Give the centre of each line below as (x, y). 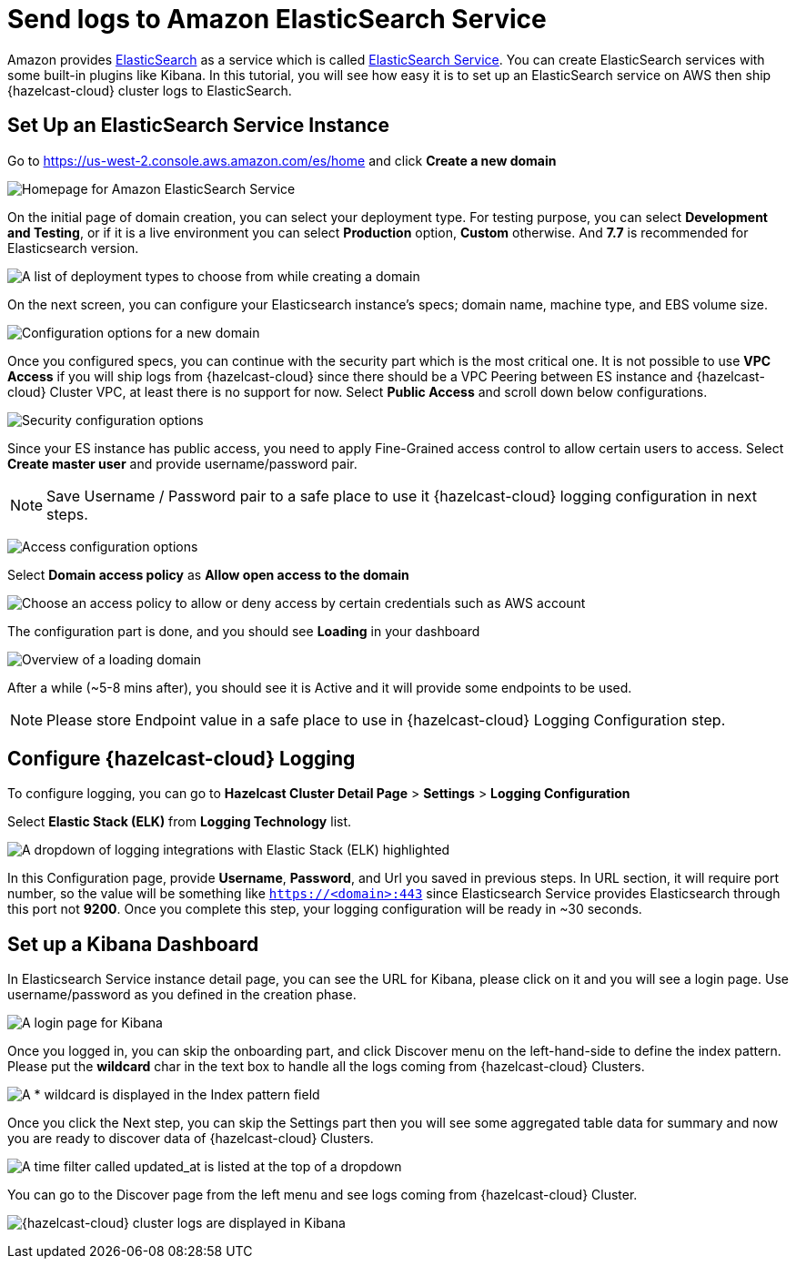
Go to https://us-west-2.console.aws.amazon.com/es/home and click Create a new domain (282, 160)
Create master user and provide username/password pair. (182, 463)
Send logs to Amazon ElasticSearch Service (277, 19)
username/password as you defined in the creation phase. (182, 995)
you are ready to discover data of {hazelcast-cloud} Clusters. (191, 1139)
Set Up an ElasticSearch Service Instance (198, 126)
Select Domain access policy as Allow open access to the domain (208, 574)
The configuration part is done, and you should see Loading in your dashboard (244, 631)
